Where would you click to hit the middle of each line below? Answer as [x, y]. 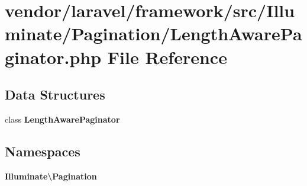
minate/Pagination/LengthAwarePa [153, 33]
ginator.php [53, 57]
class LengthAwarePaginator [62, 119]
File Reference [167, 57]
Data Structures [55, 94]
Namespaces [43, 151]
